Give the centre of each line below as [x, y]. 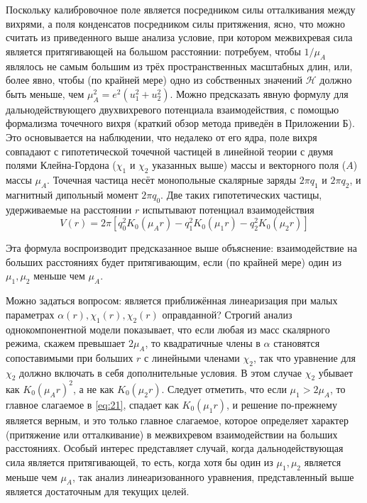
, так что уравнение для [305, 357]
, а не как [93, 388]
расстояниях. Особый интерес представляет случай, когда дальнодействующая [175, 448]
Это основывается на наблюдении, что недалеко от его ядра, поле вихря [161, 137]
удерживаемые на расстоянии [69, 209]
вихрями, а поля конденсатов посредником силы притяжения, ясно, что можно [175, 23]
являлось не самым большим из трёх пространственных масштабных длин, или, [179, 66]
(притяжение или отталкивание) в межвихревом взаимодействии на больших [172, 434]
